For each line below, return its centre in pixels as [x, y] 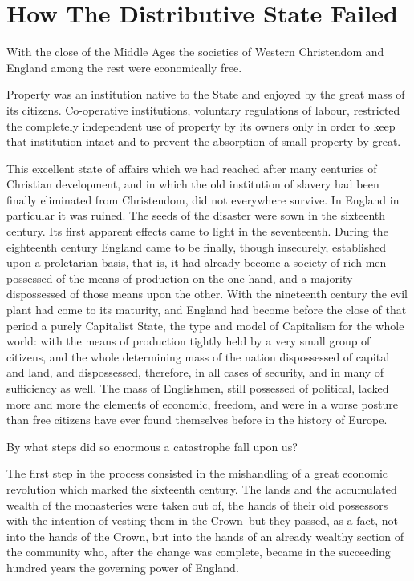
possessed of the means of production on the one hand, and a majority [180, 278]
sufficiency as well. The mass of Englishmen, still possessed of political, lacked [198, 388]
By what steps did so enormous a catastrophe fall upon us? [152, 446]
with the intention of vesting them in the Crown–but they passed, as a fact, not [203, 520]
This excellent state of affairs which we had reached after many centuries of [192, 168]
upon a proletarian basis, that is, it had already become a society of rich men [197, 262]
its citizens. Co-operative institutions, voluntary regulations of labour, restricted [203, 109]
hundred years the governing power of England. [123, 567]
